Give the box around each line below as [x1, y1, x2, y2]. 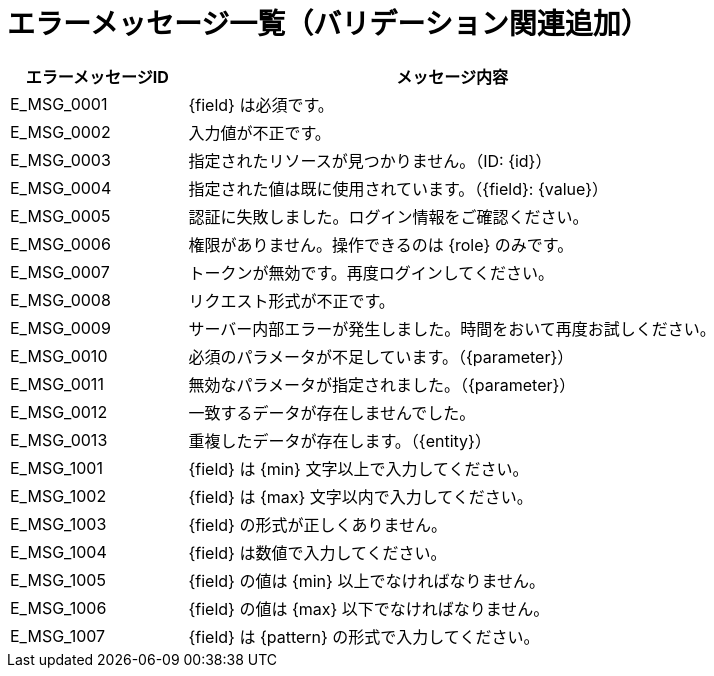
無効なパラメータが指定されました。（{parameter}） [188, 374, 576, 395]
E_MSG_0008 [10, 289, 111, 310]
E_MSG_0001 [10, 93, 108, 114]
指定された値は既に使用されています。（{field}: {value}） [188, 178, 609, 199]
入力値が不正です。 [188, 122, 331, 143]
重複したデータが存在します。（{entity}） [188, 430, 491, 451]
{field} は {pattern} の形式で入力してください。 [188, 626, 540, 647]
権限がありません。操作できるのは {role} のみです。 [188, 234, 574, 255]
